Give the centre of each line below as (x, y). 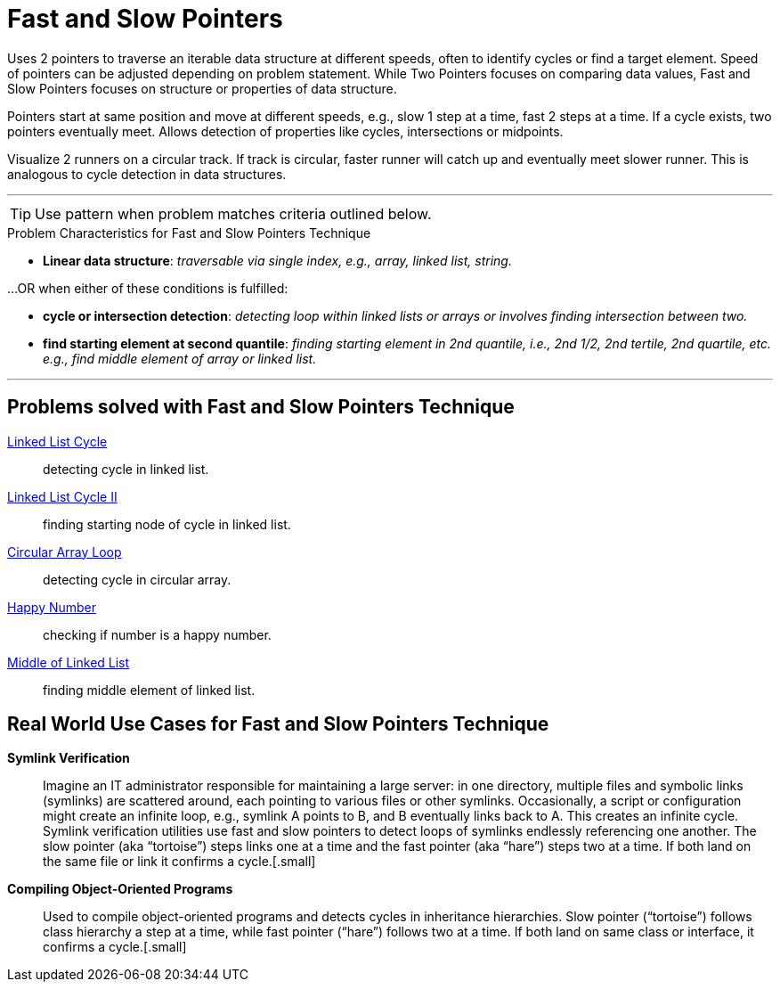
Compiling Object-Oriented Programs (120, 889)
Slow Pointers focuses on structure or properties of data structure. (202, 88)
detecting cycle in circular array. (137, 579)
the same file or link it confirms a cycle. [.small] (179, 862)
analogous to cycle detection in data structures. (147, 174)
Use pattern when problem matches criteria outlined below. (233, 213)
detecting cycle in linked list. (126, 469)
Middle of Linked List (69, 662)
